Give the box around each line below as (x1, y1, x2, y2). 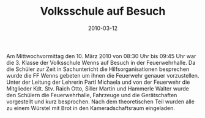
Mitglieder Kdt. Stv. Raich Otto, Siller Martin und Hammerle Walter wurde (6, 84, 190, 92)
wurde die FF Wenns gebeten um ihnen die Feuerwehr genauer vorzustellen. (6, 72, 199, 79)
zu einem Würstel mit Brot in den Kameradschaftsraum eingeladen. (6, 104, 176, 111)
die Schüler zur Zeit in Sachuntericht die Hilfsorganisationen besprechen (6, 65, 190, 73)
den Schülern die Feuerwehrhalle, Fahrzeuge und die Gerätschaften (6, 91, 177, 98)
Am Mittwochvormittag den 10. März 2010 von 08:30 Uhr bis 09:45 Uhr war (6, 52, 196, 59)
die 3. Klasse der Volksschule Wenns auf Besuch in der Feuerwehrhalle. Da (6, 59, 196, 66)
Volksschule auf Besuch (40, 4, 166, 18)
